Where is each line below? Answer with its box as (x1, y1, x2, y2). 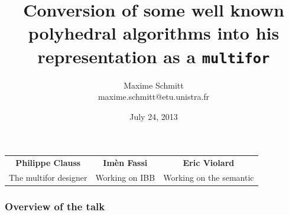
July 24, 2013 (129, 110, 178, 122)
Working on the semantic (163, 171, 254, 183)
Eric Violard (183, 157, 235, 169)
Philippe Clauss (15, 157, 81, 169)
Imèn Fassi (103, 157, 148, 169)
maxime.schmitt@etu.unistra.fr (98, 90, 210, 103)
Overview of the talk (5, 199, 105, 214)
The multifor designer (9, 171, 87, 183)
